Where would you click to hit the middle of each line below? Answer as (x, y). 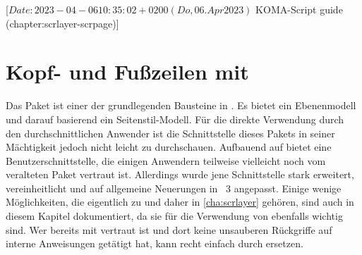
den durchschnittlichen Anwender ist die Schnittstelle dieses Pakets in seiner (170, 133)
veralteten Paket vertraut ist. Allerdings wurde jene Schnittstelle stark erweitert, (180, 174)
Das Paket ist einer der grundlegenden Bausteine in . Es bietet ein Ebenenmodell (181, 105)
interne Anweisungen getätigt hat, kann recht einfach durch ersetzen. (155, 243)
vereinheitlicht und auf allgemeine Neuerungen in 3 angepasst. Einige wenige (174, 188)
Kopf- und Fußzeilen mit (127, 71)
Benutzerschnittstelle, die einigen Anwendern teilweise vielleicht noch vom (166, 160)
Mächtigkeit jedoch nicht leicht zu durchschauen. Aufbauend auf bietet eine (169, 147)
